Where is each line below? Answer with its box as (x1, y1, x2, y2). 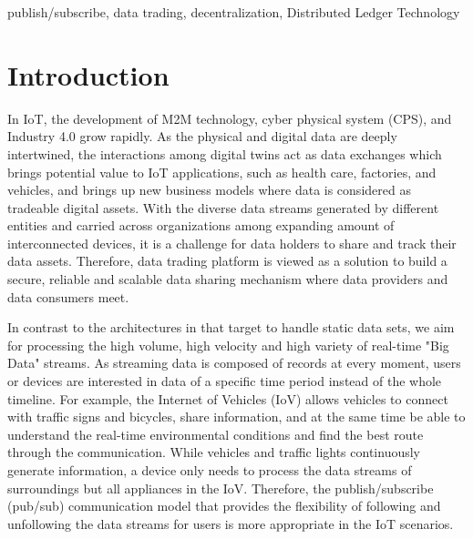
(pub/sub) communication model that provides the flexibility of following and (7, 496, 441, 515)
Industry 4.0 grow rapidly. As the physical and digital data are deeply (7, 127, 397, 146)
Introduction (7, 56, 170, 93)
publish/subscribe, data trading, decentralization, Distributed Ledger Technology (7, 3, 460, 21)
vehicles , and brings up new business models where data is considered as (7, 180, 411, 199)
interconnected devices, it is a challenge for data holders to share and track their (7, 233, 457, 252)
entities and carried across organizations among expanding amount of (7, 216, 395, 235)
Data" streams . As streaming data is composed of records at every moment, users (7, 353, 461, 372)
